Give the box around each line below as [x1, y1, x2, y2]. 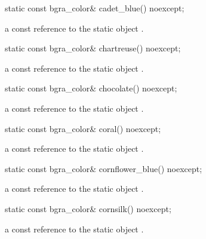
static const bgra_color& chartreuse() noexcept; [5, 42, 181, 54]
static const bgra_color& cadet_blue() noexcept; [5, 2, 185, 14]
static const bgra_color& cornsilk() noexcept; [5, 202, 171, 215]
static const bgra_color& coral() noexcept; [5, 122, 161, 134]
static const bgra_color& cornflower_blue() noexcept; [5, 162, 202, 174]
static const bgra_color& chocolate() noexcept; [5, 82, 177, 94]
